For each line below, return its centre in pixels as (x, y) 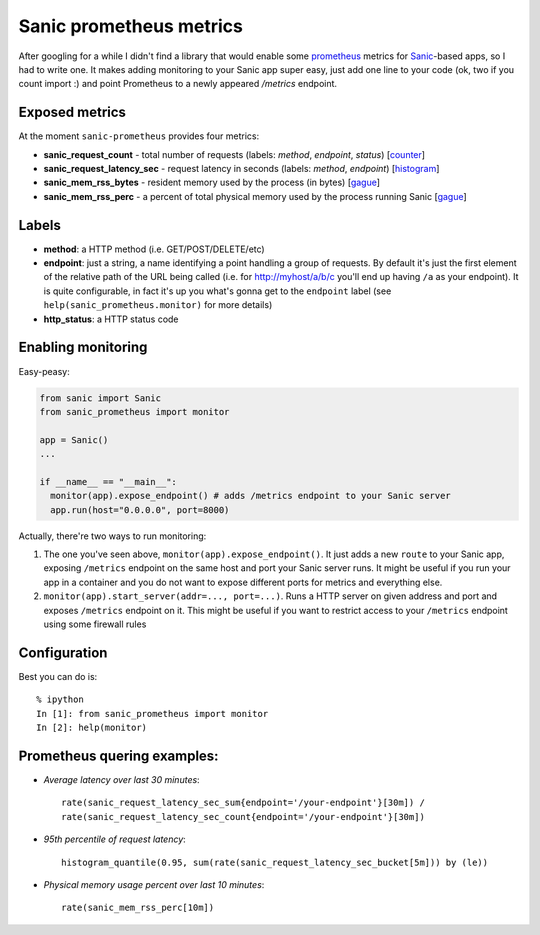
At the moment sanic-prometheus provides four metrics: (139, 136)
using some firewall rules (95, 624)
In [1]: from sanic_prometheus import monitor (152, 713)
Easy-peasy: (44, 371)
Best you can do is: (58, 676)
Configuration (63, 652)
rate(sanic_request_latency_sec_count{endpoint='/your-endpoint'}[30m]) (243, 816)
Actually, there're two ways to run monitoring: (112, 536)
